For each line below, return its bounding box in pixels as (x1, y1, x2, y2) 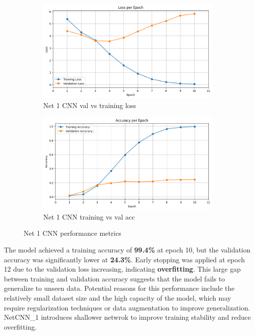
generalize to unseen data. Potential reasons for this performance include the (4, 283, 235, 293)
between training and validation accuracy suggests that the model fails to (4, 273, 225, 283)
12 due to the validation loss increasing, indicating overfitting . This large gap (4, 264, 241, 274)
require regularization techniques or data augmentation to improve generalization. (4, 302, 250, 312)
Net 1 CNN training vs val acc (43, 211, 135, 222)
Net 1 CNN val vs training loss (43, 100, 136, 110)
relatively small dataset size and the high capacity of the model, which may (4, 293, 231, 303)
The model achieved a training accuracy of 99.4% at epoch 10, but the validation (4, 245, 251, 255)
